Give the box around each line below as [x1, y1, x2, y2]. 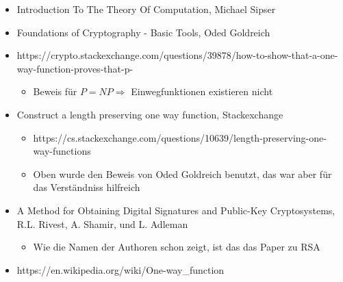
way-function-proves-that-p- [16, 61, 134, 75]
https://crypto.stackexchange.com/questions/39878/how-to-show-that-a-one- [16, 48, 338, 62]
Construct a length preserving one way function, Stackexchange [16, 107, 283, 121]
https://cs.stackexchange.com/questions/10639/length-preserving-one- [33, 130, 327, 144]
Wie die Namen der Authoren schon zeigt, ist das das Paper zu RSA [33, 240, 320, 254]
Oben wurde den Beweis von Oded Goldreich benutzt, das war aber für [33, 166, 332, 181]
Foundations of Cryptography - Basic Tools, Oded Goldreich [16, 25, 270, 39]
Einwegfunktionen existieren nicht [131, 84, 273, 99]
